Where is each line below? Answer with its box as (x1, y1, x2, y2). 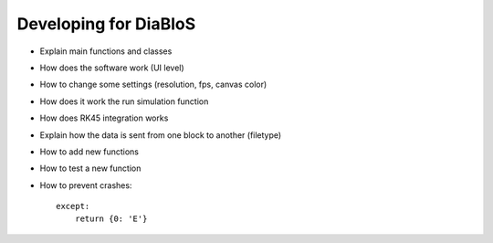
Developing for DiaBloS (16, 14, 196, 34)
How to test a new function (39, 163, 142, 174)
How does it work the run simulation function (39, 96, 209, 107)
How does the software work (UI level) (39, 62, 184, 73)
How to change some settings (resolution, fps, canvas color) (39, 79, 267, 90)
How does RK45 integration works (39, 112, 169, 123)
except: (56, 201, 90, 212)
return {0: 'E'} (74, 214, 148, 224)
